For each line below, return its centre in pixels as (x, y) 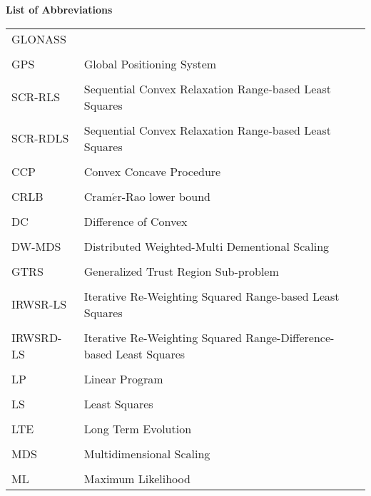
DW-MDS (36, 246)
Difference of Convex (136, 221)
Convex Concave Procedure (152, 171)
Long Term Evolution (138, 428)
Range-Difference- (290, 337)
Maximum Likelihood (137, 478)
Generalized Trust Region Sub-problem (181, 271)
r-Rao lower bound (164, 196)
